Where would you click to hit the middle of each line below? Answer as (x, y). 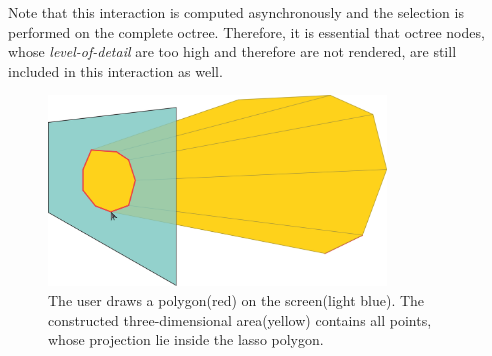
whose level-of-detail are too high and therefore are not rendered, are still (232, 51)
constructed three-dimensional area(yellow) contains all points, (240, 319)
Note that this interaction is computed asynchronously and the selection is (236, 12)
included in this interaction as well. (115, 70)
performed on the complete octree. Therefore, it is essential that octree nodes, (246, 31)
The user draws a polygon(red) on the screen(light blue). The (236, 300)
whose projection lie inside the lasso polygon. (186, 339)
